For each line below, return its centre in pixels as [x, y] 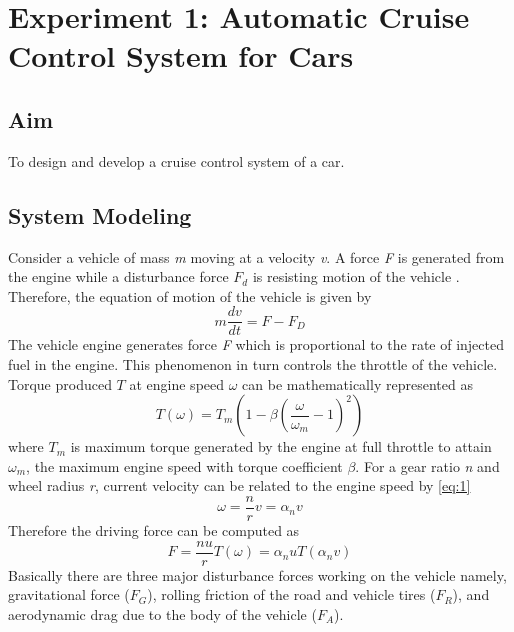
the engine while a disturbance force [118, 276]
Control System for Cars [181, 55]
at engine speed [177, 383]
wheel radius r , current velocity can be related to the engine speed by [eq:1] [239, 485]
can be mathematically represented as [357, 383]
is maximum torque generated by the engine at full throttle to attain [281, 446]
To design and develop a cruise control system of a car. [176, 160]
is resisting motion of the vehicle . [356, 276]
